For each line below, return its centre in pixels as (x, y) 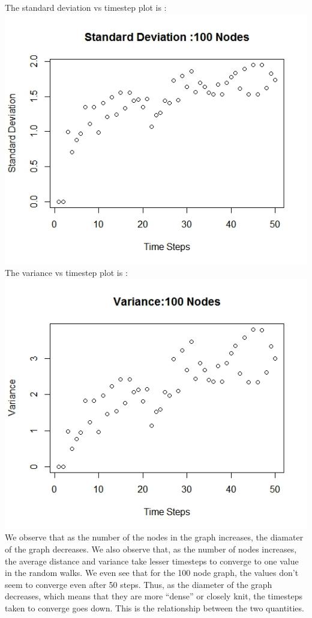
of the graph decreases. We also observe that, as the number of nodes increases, (151, 549)
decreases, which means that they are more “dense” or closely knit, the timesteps (154, 596)
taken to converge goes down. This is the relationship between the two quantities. (154, 607)
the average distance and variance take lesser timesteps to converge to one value (152, 561)
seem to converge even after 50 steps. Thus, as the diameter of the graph (139, 584)
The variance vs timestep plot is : (66, 272)
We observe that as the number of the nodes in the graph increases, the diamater (154, 537)
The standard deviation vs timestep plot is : (86, 7)
